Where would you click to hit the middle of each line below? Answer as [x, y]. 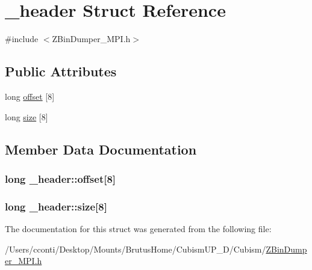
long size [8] [27, 116]
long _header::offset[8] [61, 178]
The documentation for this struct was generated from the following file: [138, 228]
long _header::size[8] [56, 206]
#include [22, 39]
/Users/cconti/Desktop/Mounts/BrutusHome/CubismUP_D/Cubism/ [136, 249]
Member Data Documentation [101, 149]
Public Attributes [61, 71]
